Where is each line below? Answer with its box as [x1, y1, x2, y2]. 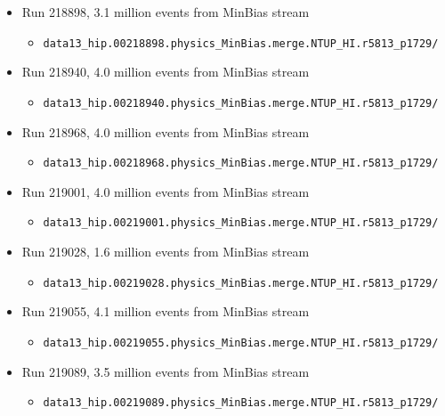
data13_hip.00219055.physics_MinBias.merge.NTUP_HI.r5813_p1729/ [43, 336, 439, 349]
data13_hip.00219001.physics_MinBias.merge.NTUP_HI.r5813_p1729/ [43, 216, 439, 230]
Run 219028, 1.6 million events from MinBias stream [21, 242, 310, 260]
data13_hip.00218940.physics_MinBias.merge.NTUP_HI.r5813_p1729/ [43, 96, 439, 110]
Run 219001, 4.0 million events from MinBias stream [21, 182, 310, 200]
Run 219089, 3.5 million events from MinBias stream [21, 362, 310, 380]
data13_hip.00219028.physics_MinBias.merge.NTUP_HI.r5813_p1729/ [43, 276, 439, 290]
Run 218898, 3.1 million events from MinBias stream [21, 3, 310, 20]
